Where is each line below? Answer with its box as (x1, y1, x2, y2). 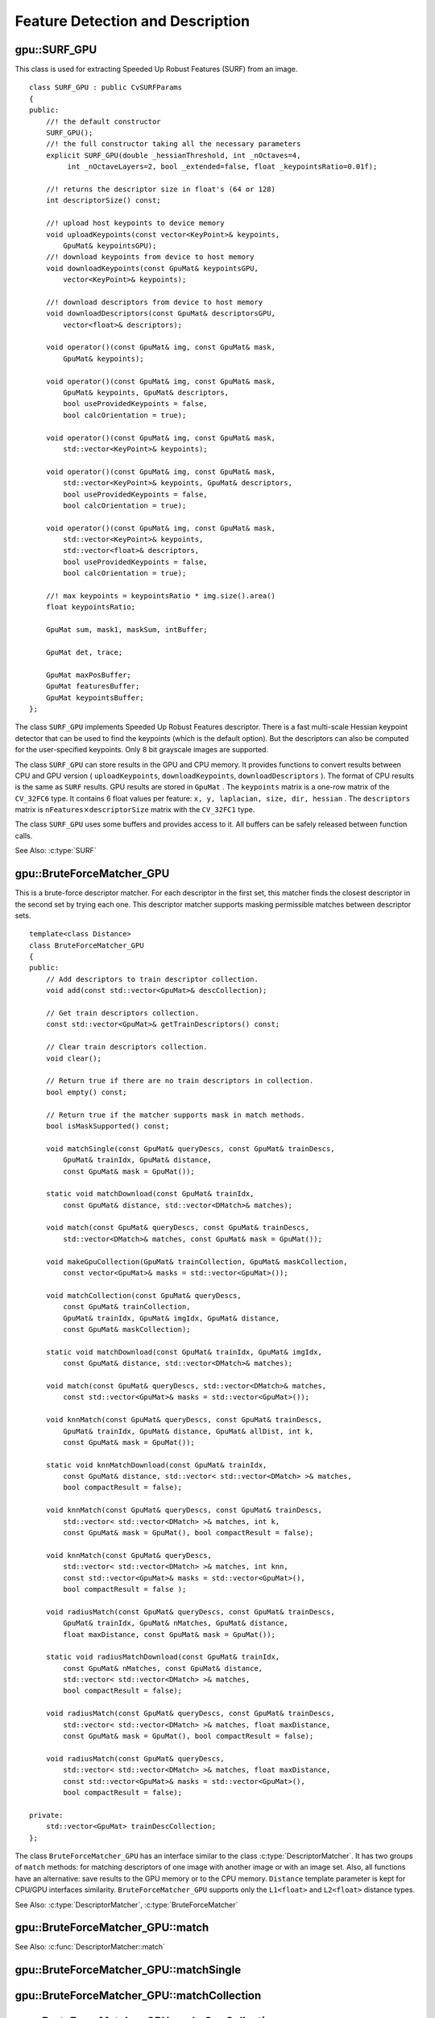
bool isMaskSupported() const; (45, 1121, 170, 1130)
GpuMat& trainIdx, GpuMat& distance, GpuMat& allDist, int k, (63, 1426, 314, 1436)
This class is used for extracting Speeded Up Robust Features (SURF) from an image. (14, 65, 298, 74)
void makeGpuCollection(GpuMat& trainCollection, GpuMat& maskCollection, (45, 1257, 348, 1266)
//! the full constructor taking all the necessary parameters (45, 140, 301, 149)
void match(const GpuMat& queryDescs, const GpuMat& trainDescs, (45, 1223, 310, 1233)
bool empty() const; (45, 1087, 127, 1097)
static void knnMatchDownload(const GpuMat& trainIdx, (45, 1460, 267, 1469)
